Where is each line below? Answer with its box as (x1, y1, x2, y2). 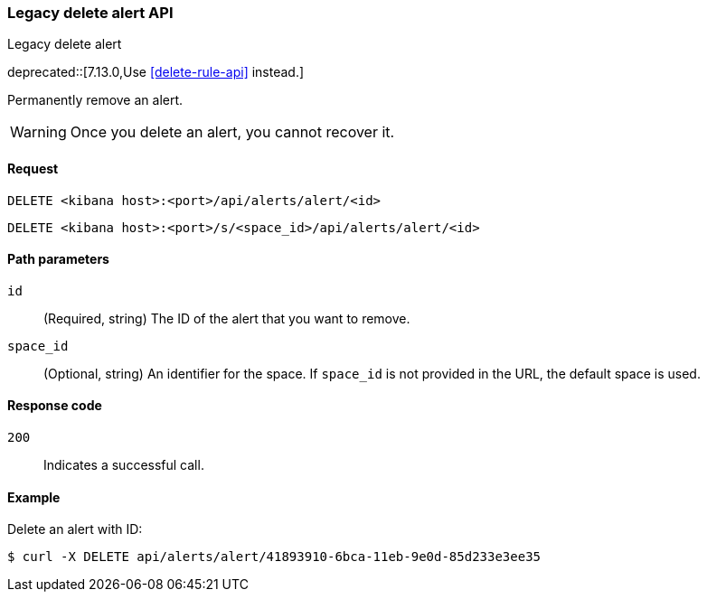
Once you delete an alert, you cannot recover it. (70, 123, 395, 142)
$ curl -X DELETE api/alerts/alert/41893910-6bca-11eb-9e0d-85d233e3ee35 (7, 549, 542, 565)
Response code (7, 398, 102, 414)
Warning (10, 123, 67, 142)
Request (7, 160, 59, 176)
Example (7, 489, 61, 505)
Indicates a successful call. (43, 457, 204, 473)
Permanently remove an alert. (7, 92, 184, 108)
